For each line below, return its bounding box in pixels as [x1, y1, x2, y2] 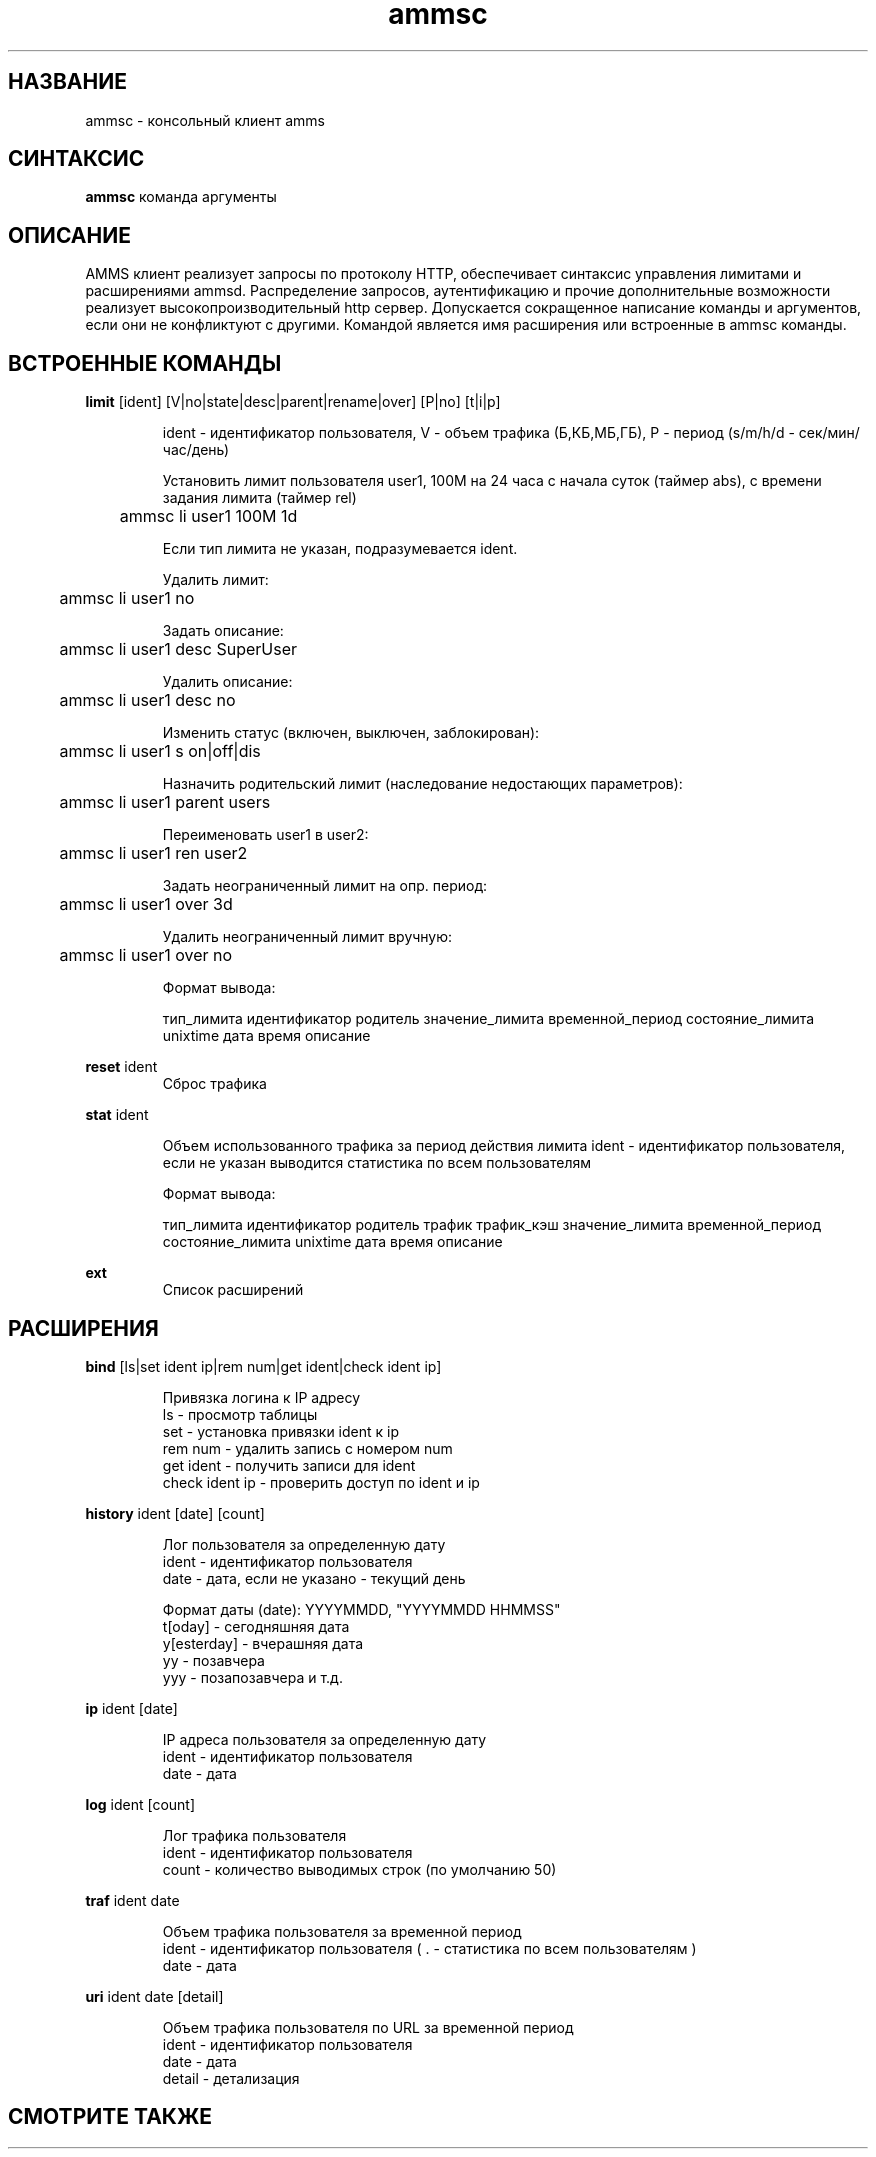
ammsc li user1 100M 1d [119, 506, 298, 527]
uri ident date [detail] [85, 1987, 224, 2005]
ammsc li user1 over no [59, 945, 233, 966]
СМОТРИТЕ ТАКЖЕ [8, 2104, 213, 2130]
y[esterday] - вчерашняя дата [162, 1634, 364, 1652]
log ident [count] [85, 1795, 196, 1813]
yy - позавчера [162, 1651, 265, 1669]
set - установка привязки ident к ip [162, 1422, 400, 1440]
